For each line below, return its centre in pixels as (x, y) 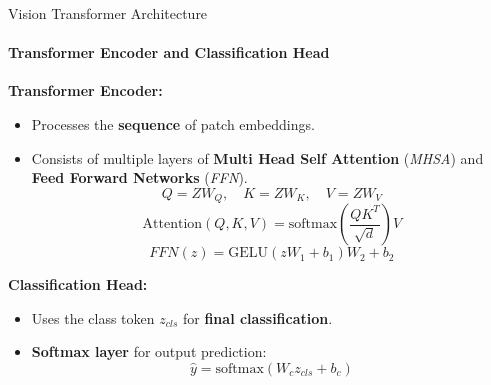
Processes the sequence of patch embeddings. (173, 123)
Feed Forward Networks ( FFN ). (139, 177)
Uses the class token (93, 317)
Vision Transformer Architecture (108, 13)
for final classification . (257, 317)
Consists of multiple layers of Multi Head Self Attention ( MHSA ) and (257, 157)
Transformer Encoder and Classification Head (169, 52)
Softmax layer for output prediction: (149, 351)
